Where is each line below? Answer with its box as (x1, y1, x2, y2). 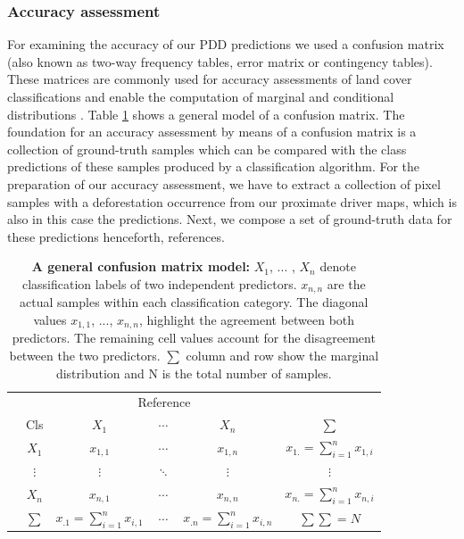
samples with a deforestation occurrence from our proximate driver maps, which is (7, 192, 457, 211)
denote (319, 257, 356, 276)
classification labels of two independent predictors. (21, 274, 297, 293)
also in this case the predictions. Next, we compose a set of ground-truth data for (7, 210, 452, 228)
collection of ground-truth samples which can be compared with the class (7, 139, 407, 158)
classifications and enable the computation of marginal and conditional (7, 87, 394, 105)
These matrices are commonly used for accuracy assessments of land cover (7, 70, 412, 88)
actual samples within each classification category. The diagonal (20, 293, 369, 311)
